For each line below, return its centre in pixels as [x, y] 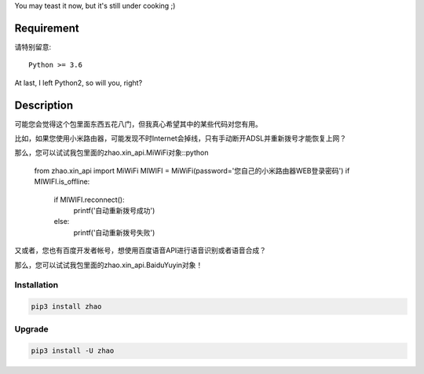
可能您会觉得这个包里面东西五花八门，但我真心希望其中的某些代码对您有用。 [138, 124]
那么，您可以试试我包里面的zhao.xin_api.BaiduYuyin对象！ [109, 265]
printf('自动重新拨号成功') [114, 210]
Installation [37, 285]
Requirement [47, 28]
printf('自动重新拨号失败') [114, 233]
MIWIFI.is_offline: [62, 181]
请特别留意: [33, 46]
